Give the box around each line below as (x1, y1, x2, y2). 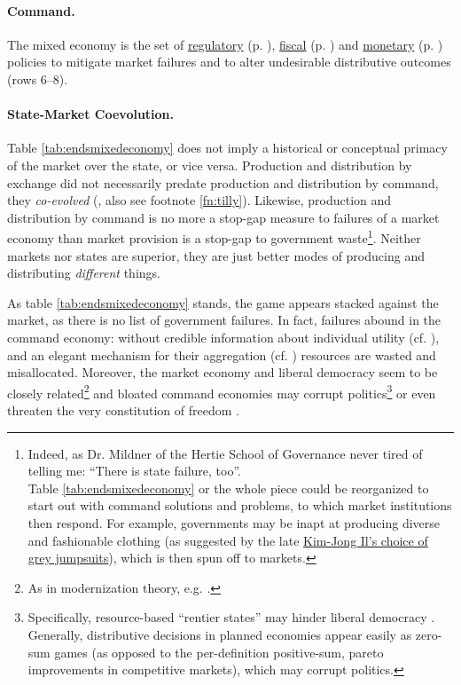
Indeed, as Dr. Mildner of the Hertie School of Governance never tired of (27, 444, 423, 462)
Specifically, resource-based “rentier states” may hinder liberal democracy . (27, 608, 435, 626)
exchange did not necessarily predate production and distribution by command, (7, 173, 439, 192)
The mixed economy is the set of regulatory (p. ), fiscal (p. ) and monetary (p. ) (7, 35, 443, 53)
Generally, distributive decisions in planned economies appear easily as (27, 625, 412, 643)
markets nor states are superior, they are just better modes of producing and (7, 246, 425, 264)
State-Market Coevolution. (7, 105, 175, 123)
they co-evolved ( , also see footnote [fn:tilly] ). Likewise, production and (7, 191, 392, 209)
